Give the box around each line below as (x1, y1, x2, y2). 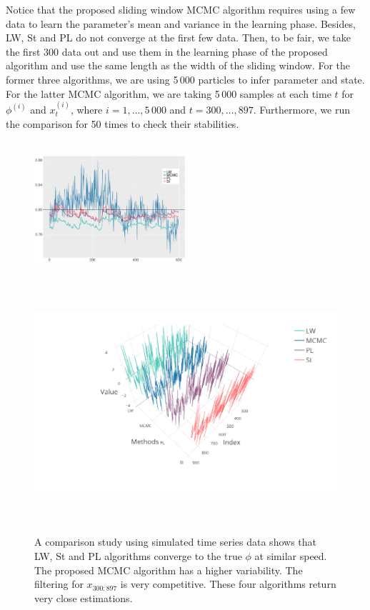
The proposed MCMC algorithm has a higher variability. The (34, 562, 303, 577)
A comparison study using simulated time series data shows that (34, 534, 316, 549)
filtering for (34, 576, 84, 591)
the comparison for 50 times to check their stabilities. (6, 116, 239, 131)
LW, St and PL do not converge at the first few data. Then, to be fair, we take (6, 30, 351, 45)
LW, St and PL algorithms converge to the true (34, 549, 242, 564)
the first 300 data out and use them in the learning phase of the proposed (6, 44, 328, 59)
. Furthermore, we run (253, 101, 351, 116)
